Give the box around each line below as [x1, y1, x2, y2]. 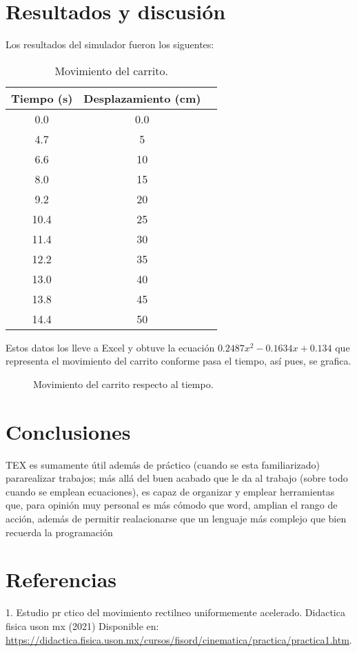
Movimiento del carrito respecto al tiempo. [33, 376, 214, 391]
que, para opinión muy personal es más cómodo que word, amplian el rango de [6, 498, 338, 512]
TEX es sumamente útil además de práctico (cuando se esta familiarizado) [6, 457, 320, 471]
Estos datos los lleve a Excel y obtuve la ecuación [6, 340, 215, 354]
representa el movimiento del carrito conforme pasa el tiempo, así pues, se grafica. [6, 354, 351, 368]
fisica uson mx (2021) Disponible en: [6, 618, 159, 633]
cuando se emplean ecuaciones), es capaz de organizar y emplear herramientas [6, 484, 335, 498]
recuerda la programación [6, 524, 113, 539]
